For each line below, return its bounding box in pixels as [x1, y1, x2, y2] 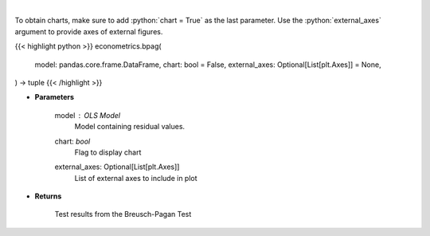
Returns [34, 191, 62, 201]
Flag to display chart [74, 147, 142, 157]
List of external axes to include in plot [74, 173, 198, 183]
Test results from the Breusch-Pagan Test [54, 210, 192, 219]
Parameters [34, 92, 75, 102]
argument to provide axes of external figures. [14, 26, 163, 36]
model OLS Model [54, 110, 121, 120]
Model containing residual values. [74, 122, 186, 132]
